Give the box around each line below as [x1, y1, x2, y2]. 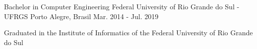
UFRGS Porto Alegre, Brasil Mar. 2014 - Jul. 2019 [4, 11, 159, 21]
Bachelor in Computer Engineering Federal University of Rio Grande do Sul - [4, 1, 240, 11]
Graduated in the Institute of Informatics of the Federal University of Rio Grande [4, 27, 253, 38]
